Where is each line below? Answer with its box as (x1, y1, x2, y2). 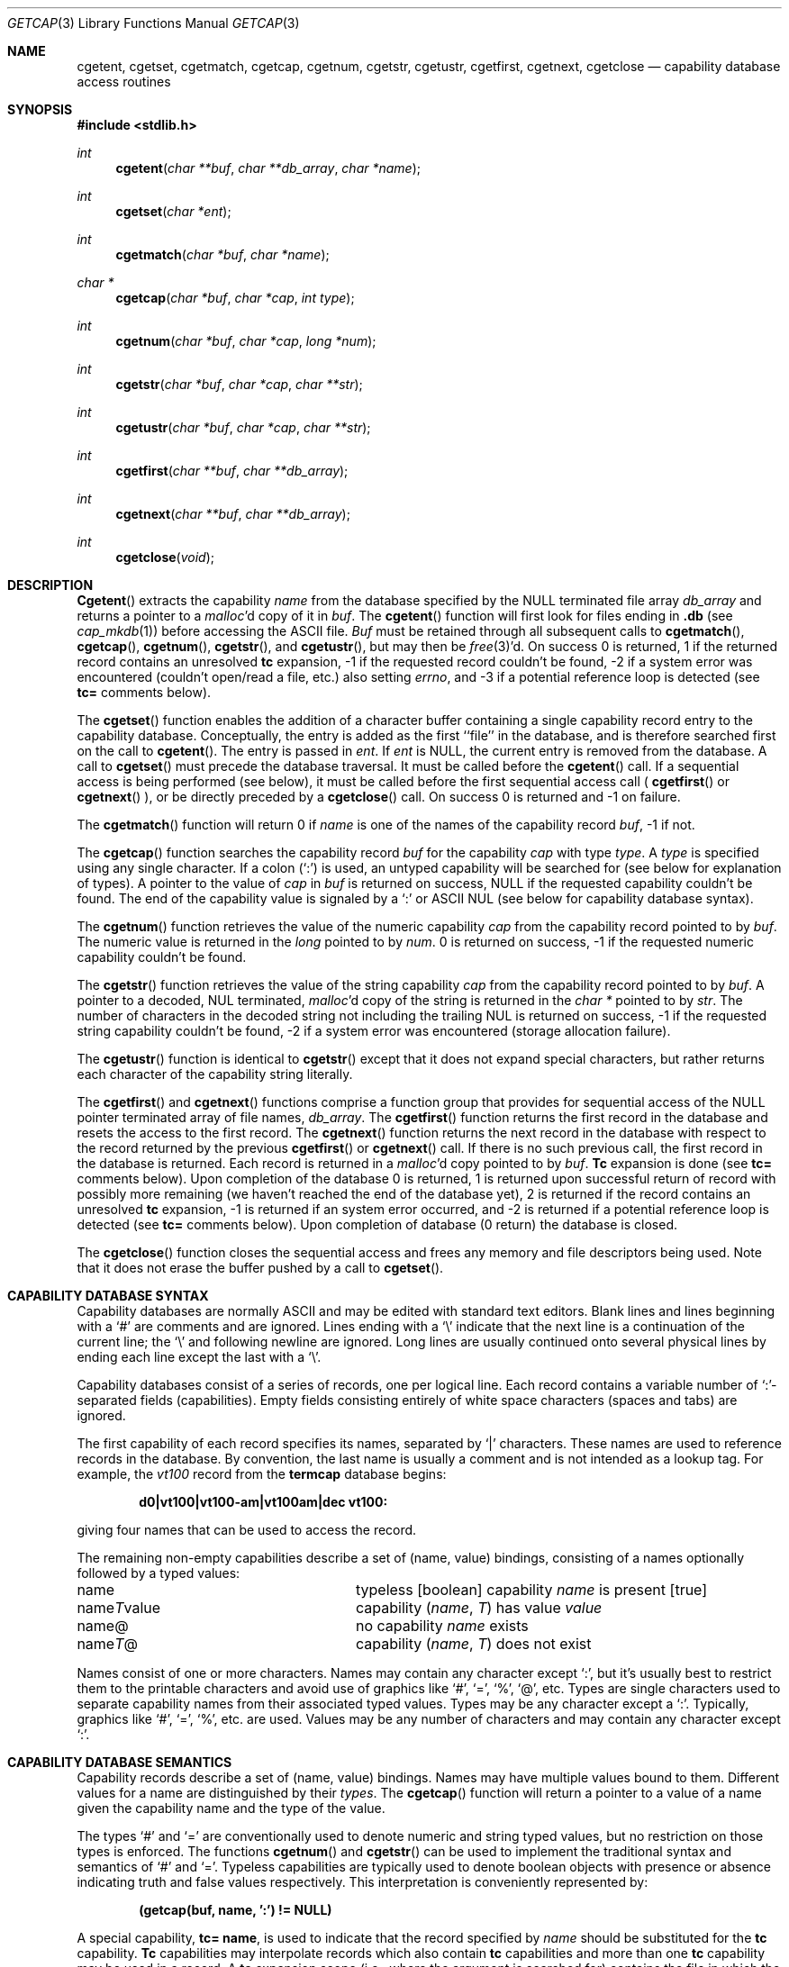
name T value (77, 1599, 161, 1617)
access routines (77, 74, 171, 89)
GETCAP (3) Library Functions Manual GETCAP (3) (7, 15, 300, 31)
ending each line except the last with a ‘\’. (77, 1349, 322, 1364)
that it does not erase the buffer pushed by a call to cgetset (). (77, 1260, 444, 1275)
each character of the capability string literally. (77, 1066, 353, 1082)
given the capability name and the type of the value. (77, 1800, 385, 1816)
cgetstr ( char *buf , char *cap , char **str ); (115, 376, 363, 392)
